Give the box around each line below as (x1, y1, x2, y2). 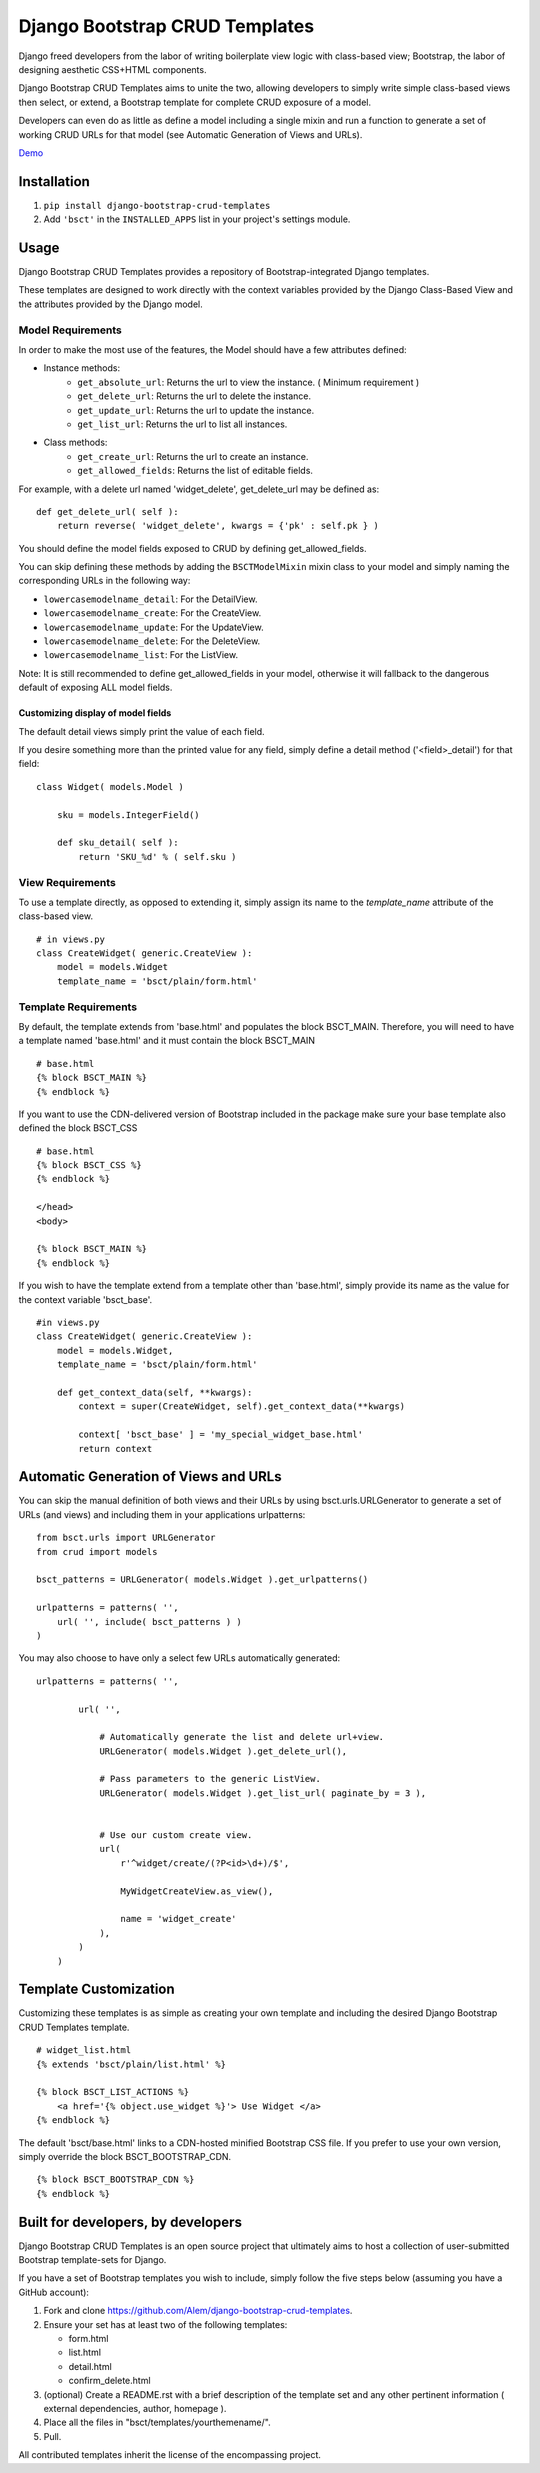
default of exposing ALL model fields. (18, 681, 173, 694)
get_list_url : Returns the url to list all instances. (77, 418, 288, 430)
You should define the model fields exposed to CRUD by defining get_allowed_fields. (18, 542, 367, 554)
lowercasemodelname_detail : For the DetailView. (43, 593, 258, 605)
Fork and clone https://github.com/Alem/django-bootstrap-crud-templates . (43, 2305, 353, 2317)
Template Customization (18, 1981, 175, 1998)
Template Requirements (18, 1000, 138, 1014)
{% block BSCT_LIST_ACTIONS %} (36, 2086, 190, 2098)
